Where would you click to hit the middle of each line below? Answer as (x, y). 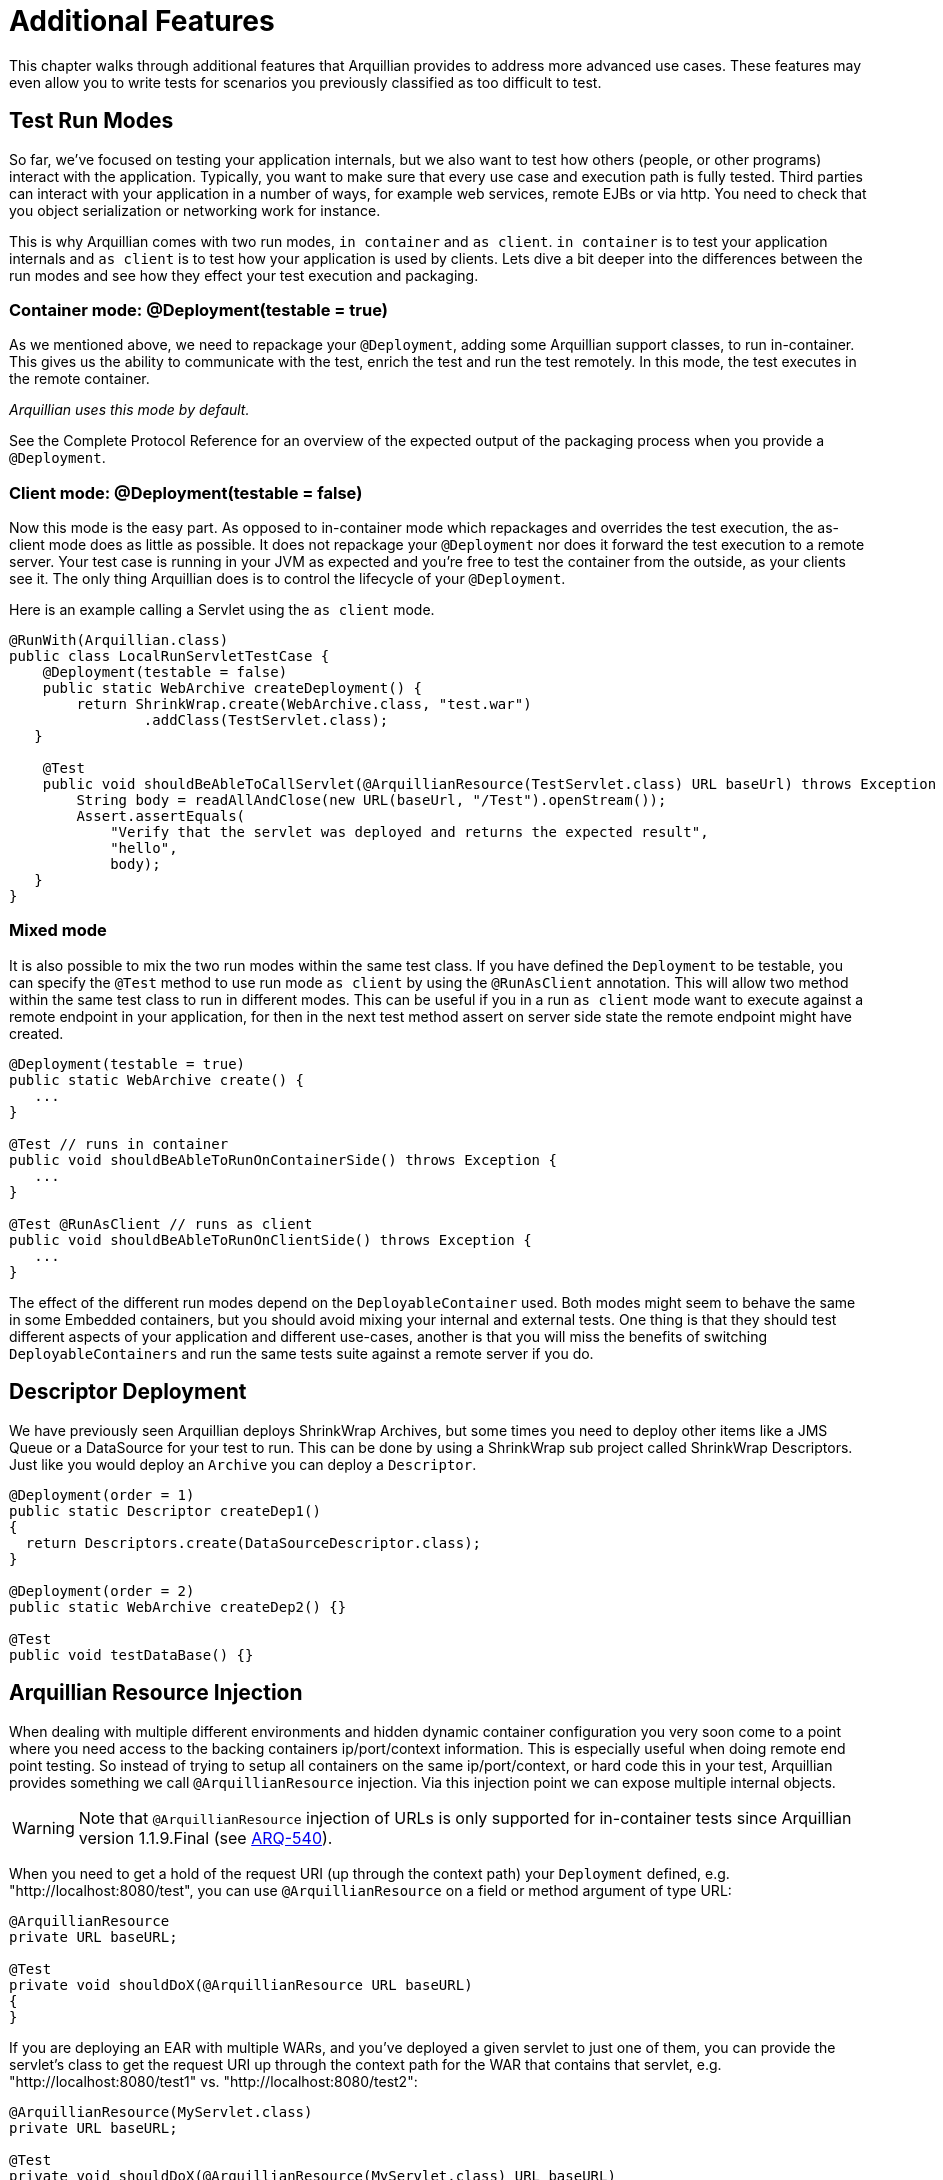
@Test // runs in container (119, 1143)
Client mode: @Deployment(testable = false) (186, 492)
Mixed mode (58, 930)
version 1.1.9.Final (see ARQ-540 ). (205, 1837)
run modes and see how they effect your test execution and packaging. (244, 275)
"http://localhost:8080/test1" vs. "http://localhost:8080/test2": (213, 2081)
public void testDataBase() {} (131, 1654)
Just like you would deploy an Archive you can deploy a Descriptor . (243, 1464)
